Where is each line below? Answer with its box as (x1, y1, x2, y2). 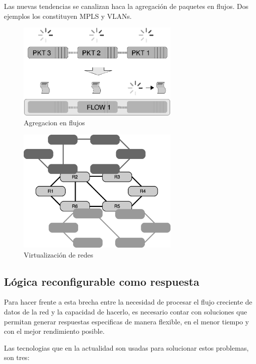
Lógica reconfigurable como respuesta (4, 273, 200, 289)
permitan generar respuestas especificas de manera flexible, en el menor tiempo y (4, 316, 249, 326)
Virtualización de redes (24, 249, 93, 260)
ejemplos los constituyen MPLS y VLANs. (4, 10, 132, 21)
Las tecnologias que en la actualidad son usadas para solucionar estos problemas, (4, 342, 249, 353)
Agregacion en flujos (24, 117, 85, 128)
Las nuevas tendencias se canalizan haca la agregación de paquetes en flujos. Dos (4, 1, 249, 11)
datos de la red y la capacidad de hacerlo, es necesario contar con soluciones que (4, 307, 247, 317)
